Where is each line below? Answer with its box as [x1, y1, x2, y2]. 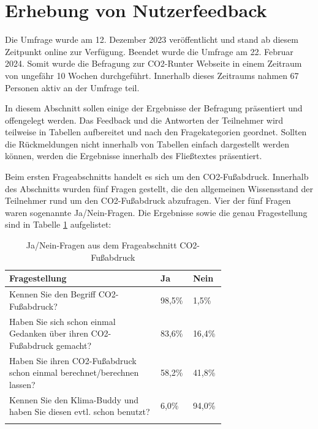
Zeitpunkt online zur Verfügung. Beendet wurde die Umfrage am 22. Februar [5, 45, 293, 58]
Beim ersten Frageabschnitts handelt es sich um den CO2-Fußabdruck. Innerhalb [5, 170, 309, 183]
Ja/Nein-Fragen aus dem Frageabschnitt [26, 239, 177, 252]
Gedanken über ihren [9, 327, 88, 340]
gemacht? [56, 338, 92, 351]
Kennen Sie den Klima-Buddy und [9, 393, 139, 406]
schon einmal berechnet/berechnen [9, 366, 139, 379]
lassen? [9, 378, 36, 390]
